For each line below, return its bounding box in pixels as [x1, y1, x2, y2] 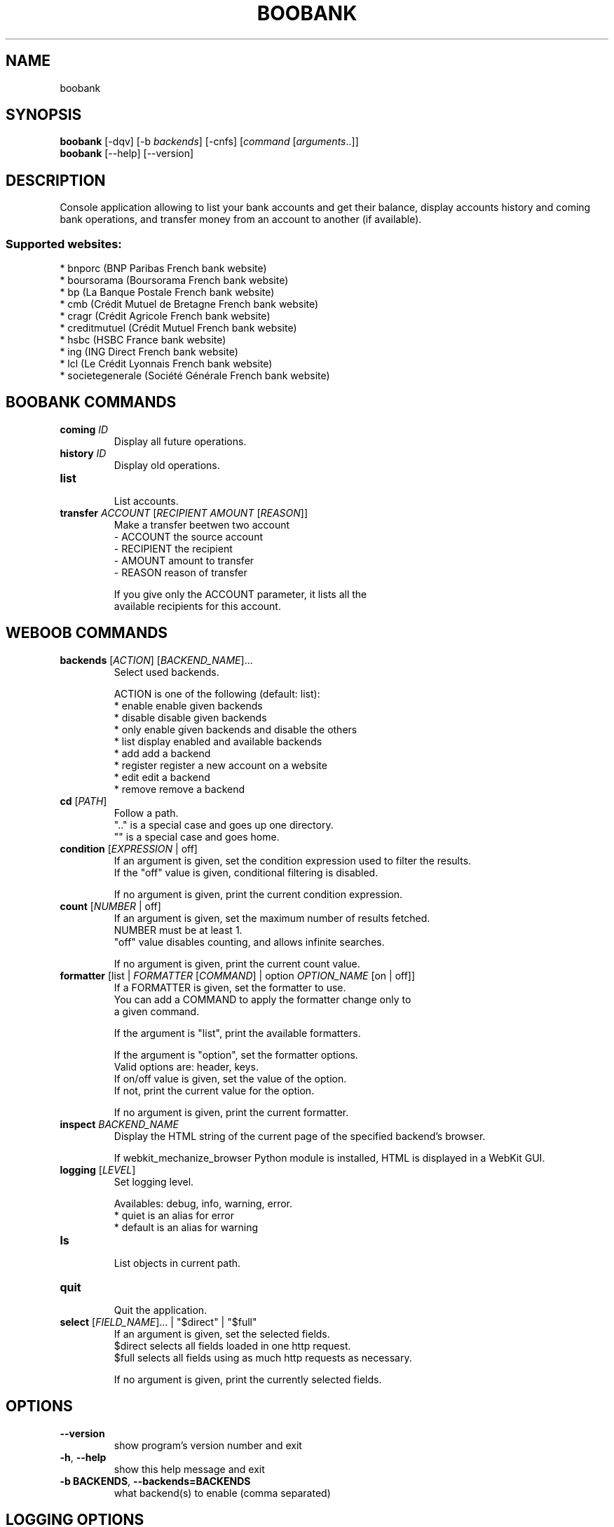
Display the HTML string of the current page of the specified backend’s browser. [114, 1129, 486, 1142]
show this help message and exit [114, 1462, 265, 1475]
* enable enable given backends [114, 699, 263, 712]
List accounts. [114, 494, 179, 507]
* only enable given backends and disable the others [114, 723, 357, 735]
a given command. [114, 1005, 200, 1017]
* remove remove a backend [114, 782, 245, 795]
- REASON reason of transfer [114, 566, 247, 578]
